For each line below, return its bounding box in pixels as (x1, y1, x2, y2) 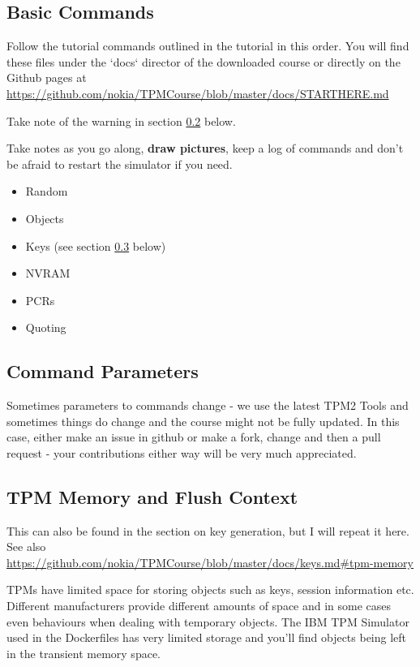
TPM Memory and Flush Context (6, 484, 298, 509)
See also (6, 538, 46, 555)
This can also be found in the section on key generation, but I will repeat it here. (6, 522, 409, 539)
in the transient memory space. (6, 644, 161, 661)
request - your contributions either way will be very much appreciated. (6, 444, 357, 461)
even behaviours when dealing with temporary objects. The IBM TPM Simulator (6, 613, 409, 630)
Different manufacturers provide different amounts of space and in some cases (6, 597, 392, 614)
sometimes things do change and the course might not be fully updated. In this (6, 412, 400, 429)
